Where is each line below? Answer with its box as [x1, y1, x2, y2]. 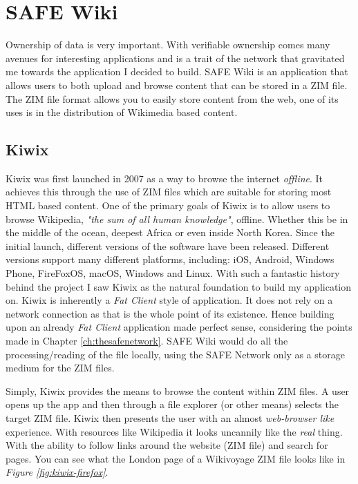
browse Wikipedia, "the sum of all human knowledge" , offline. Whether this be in [6, 211, 348, 226]
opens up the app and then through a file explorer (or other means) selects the [6, 397, 339, 412]
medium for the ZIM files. [6, 360, 115, 375]
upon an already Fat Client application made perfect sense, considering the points [6, 320, 352, 334]
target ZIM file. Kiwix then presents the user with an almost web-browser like [6, 410, 335, 425]
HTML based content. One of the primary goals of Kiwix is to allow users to [6, 198, 330, 213]
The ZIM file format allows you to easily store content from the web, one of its [6, 91, 339, 106]
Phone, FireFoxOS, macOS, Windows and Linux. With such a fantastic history [6, 266, 340, 280]
